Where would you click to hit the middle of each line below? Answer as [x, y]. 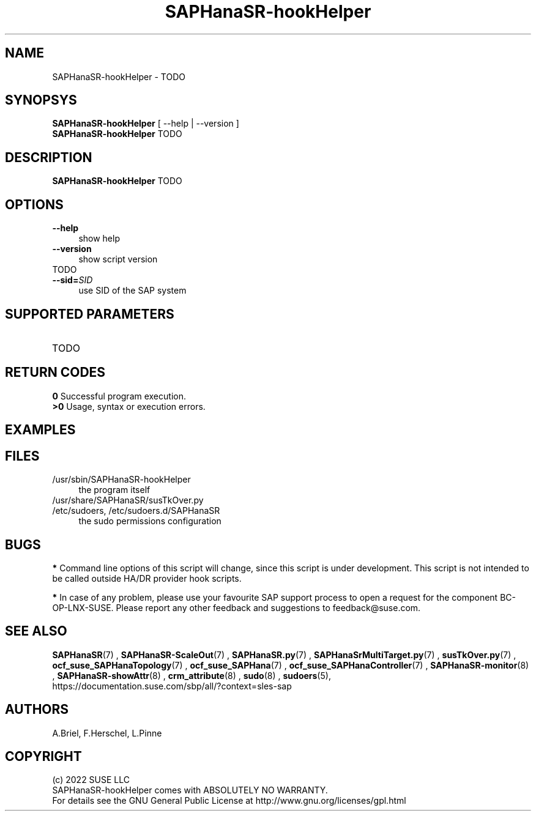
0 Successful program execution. [119, 396]
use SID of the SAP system [132, 291]
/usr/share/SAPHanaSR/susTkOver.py [128, 500]
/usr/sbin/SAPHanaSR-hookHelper [121, 480]
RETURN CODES [55, 373]
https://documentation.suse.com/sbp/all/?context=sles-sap [172, 686]
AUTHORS [37, 710]
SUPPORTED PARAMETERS [90, 314]
